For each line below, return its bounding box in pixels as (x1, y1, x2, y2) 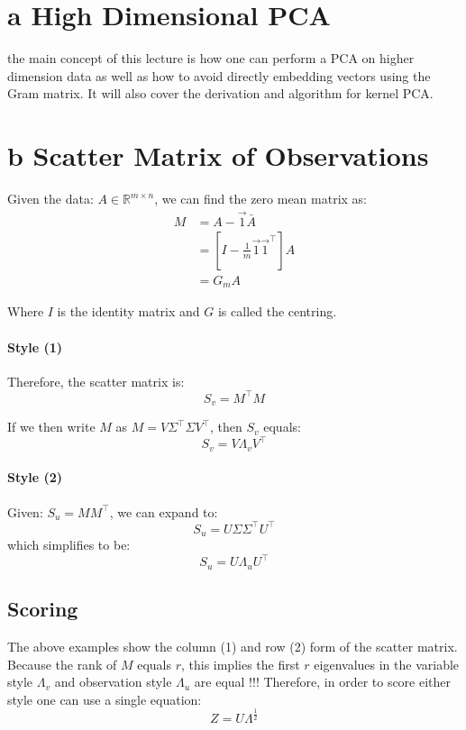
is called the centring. (217, 302, 337, 321)
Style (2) (7, 468, 63, 487)
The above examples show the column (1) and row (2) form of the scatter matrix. (7, 636, 458, 655)
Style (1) (7, 337, 63, 356)
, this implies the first (180, 654, 300, 673)
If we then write (7, 417, 96, 436)
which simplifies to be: (7, 535, 131, 554)
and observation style (54, 672, 172, 691)
